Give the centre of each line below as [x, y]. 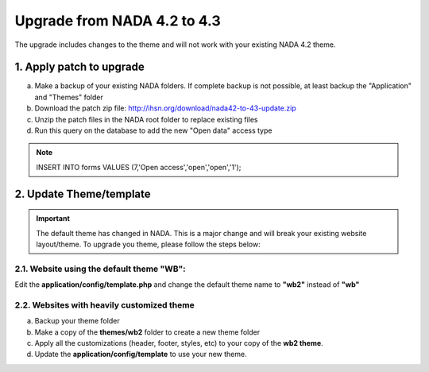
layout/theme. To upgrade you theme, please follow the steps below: [149, 244]
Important [53, 219]
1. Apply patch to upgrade [79, 67]
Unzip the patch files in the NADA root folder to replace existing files [146, 119]
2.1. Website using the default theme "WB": [100, 269]
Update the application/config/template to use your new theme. [141, 355]
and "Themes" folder [69, 97]
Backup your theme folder [77, 321]
